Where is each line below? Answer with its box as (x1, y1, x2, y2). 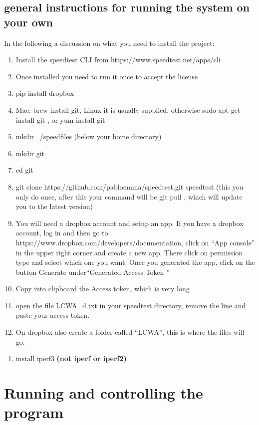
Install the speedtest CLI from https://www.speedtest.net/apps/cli (15, 54, 221, 65)
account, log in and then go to (15, 227, 108, 238)
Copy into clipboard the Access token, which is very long (15, 283, 190, 294)
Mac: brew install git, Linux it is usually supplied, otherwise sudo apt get (15, 104, 241, 115)
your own (4, 14, 53, 29)
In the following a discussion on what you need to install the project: (4, 37, 215, 48)
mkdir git (15, 148, 45, 158)
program (4, 402, 64, 423)
